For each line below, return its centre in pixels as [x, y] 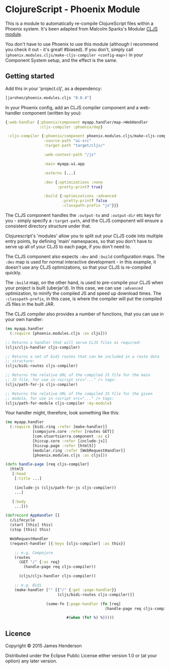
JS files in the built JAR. [30, 304]
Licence [18, 633]
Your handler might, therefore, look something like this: [62, 413]
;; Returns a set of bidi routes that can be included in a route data [82, 357]
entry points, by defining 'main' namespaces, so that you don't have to [79, 241]
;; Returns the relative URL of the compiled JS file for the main [78, 375]
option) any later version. [31, 661]
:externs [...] [60, 173]
